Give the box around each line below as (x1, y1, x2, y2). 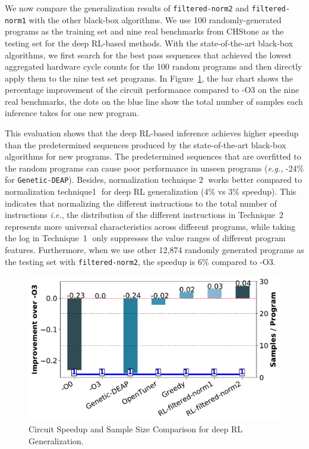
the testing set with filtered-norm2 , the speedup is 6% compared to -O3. (5, 255, 276, 267)
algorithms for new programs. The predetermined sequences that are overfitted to (5, 150, 301, 163)
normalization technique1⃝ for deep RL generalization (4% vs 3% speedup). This (5, 185, 297, 198)
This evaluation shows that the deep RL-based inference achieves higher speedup (5, 127, 299, 139)
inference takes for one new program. (5, 107, 139, 119)
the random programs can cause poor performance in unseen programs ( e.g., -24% (5, 161, 304, 174)
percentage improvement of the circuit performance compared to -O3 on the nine (5, 83, 299, 96)
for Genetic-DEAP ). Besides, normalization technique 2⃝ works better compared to (5, 173, 302, 186)
